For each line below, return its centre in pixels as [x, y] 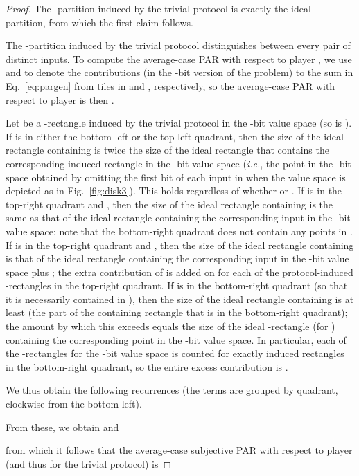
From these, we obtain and [62, 427]
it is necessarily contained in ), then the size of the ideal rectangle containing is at [180, 299]
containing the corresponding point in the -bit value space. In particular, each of [176, 339]
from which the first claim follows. [121, 22]
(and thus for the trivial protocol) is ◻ [89, 463]
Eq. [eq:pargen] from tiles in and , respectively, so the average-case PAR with [170, 85]
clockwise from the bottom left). [74, 404]
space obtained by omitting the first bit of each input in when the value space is [176, 177]
